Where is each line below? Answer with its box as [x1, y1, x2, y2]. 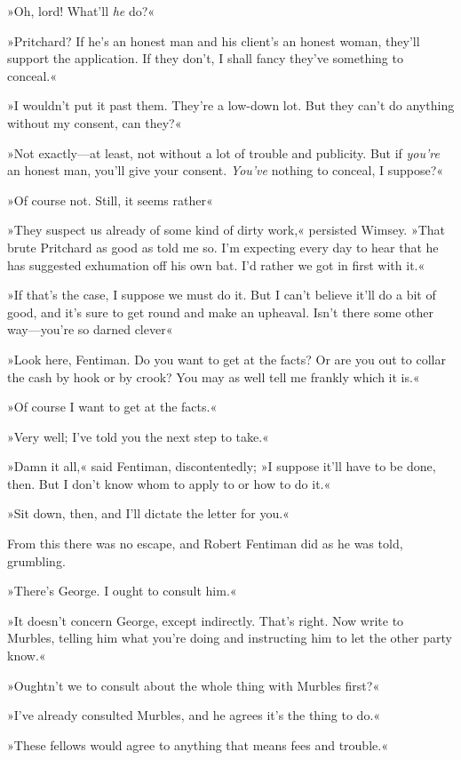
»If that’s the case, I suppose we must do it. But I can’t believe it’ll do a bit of [7, 285, 436, 304]
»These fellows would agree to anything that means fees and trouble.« [7, 735, 388, 754]
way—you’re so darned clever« [7, 320, 173, 339]
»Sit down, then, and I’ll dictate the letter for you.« [7, 504, 290, 523]
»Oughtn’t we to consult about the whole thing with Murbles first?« [7, 676, 380, 694]
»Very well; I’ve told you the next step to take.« [7, 427, 269, 445]
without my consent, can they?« [7, 113, 182, 132]
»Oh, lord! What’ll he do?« [7, 2, 155, 20]
